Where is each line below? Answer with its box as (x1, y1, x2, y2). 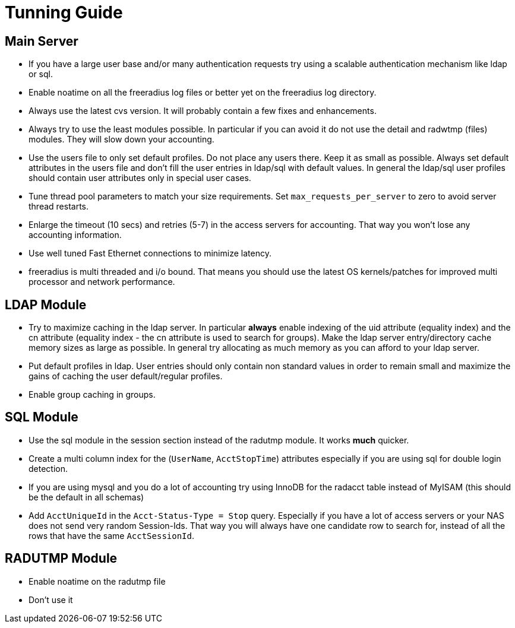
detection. (29, 463, 68, 474)
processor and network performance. (29, 277, 175, 287)
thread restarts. (29, 201, 89, 212)
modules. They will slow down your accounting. (29, 134, 214, 145)
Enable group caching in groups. (29, 389, 156, 400)
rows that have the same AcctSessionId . (29, 530, 195, 541)
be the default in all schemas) (29, 491, 144, 502)
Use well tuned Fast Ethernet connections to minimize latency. (29, 248, 271, 259)
